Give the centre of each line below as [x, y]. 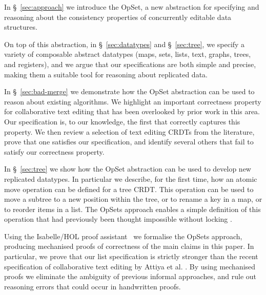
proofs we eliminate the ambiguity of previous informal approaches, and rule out [130, 276]
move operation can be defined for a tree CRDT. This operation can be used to [129, 189]
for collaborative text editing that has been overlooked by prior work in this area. [132, 111]
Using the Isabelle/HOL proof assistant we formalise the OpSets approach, [123, 236]
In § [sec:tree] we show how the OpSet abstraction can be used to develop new [128, 169]
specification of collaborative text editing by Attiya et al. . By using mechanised [130, 266]
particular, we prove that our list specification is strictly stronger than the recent [131, 256]
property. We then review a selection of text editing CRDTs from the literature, [129, 131]
